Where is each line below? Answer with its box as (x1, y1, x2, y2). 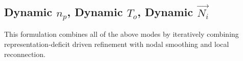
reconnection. (4, 48, 46, 59)
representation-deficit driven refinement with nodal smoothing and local (4, 38, 229, 49)
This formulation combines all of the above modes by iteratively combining (4, 29, 239, 39)
